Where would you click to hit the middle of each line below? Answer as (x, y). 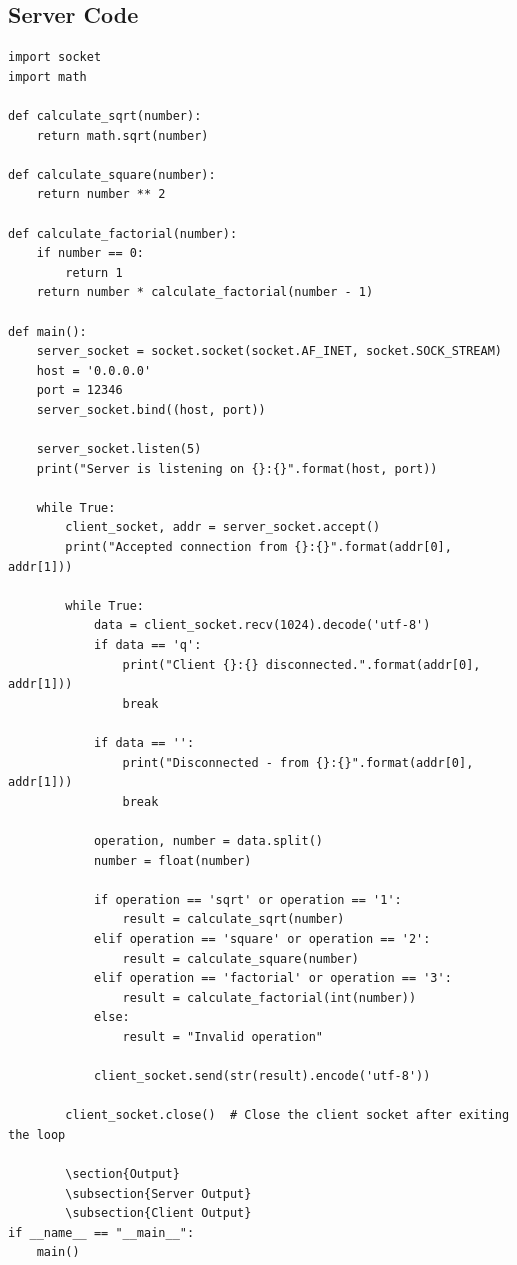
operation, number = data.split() (208, 840)
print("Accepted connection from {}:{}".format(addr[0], (258, 547)
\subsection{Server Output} (158, 1193)
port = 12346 (79, 390)
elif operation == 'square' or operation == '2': (262, 938)
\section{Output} (122, 1174)
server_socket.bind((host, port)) (151, 409)
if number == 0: (90, 253)
